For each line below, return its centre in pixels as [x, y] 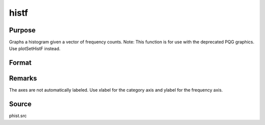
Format [20, 63]
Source [20, 104]
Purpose [22, 30]
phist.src [18, 116]
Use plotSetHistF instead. [35, 49]
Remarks [23, 78]
